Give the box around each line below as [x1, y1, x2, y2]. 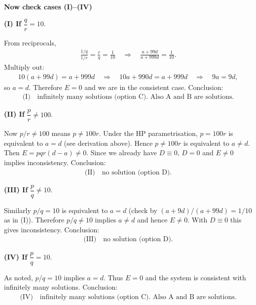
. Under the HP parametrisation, [99, 128, 198, 138]
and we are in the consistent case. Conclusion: [84, 82, 223, 92]
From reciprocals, [4, 37, 56, 47]
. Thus [103, 272, 123, 282]
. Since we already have [86, 147, 157, 158]
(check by [128, 205, 157, 215]
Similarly [4, 205, 31, 215]
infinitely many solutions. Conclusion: [4, 282, 118, 292]
